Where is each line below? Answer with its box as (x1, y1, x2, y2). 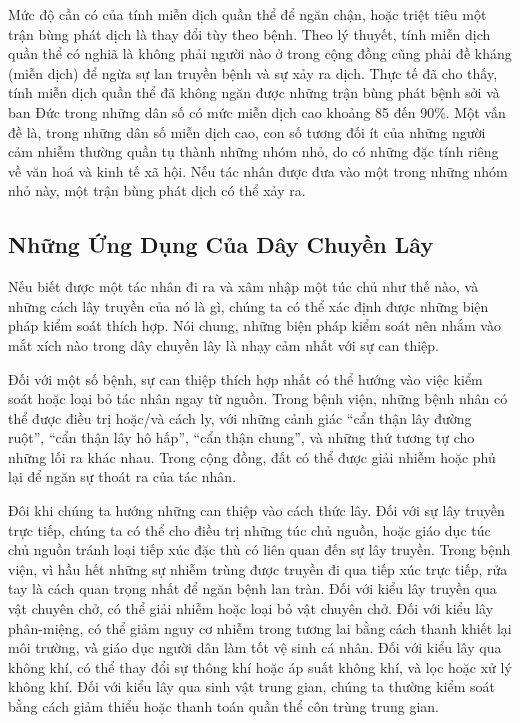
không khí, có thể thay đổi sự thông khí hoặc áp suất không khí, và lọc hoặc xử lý (8, 656, 512, 677)
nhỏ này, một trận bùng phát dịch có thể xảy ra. (8, 180, 306, 201)
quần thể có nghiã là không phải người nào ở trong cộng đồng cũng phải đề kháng (8, 43, 512, 64)
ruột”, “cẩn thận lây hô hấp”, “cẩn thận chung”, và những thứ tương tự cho (8, 427, 475, 448)
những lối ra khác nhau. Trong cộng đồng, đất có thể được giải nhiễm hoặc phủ (8, 446, 496, 467)
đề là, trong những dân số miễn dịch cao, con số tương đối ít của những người (8, 121, 486, 142)
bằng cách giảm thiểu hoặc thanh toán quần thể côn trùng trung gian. (8, 696, 440, 717)
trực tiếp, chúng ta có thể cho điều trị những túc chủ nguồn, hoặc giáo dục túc (8, 519, 491, 540)
